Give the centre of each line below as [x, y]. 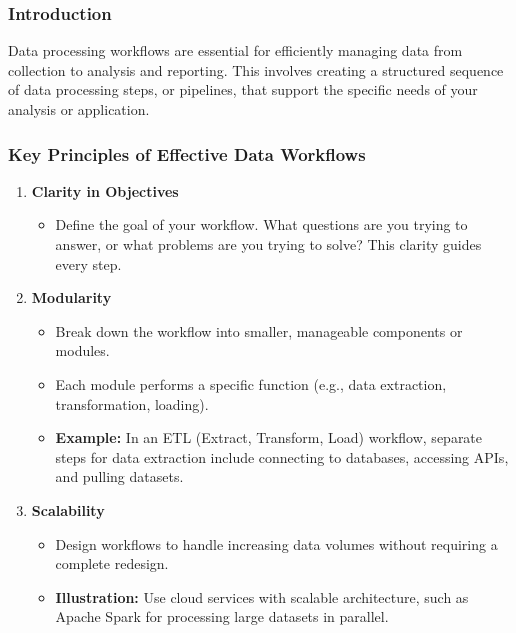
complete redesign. [112, 563]
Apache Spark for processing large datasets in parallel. [222, 616]
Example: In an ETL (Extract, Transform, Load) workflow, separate [269, 437]
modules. [82, 350]
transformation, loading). [132, 403]
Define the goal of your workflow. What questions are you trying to [261, 224]
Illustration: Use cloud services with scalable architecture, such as [262, 596]
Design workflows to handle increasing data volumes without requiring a [276, 543]
